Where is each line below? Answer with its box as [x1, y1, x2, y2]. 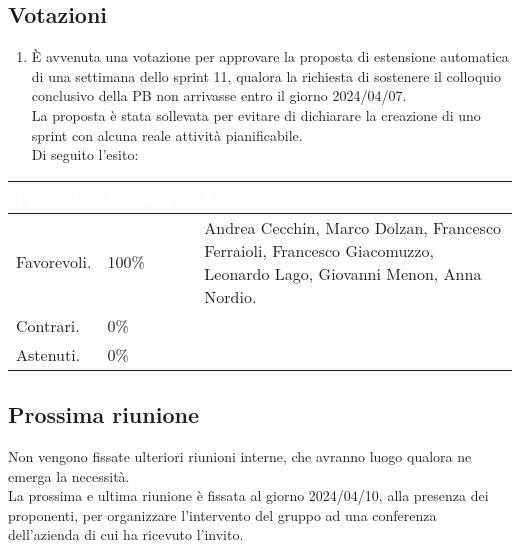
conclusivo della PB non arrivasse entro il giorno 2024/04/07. [31, 85, 407, 106]
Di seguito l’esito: [31, 144, 139, 165]
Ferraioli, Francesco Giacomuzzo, [204, 238, 434, 262]
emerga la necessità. [8, 465, 130, 486]
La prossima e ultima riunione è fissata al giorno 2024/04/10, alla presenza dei [8, 485, 489, 506]
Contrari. [16, 313, 80, 337]
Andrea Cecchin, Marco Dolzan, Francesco [204, 215, 501, 239]
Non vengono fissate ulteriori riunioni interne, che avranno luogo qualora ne [8, 445, 472, 466]
